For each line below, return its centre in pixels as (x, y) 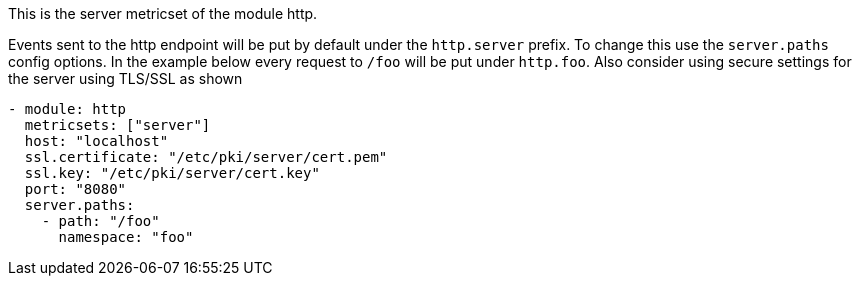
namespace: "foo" (126, 237)
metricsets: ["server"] (117, 125)
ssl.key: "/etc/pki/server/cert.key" (172, 173)
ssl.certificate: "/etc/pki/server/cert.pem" (206, 157)
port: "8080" (75, 189)
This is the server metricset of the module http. (163, 13)
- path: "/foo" (100, 221)
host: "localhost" (96, 141)
